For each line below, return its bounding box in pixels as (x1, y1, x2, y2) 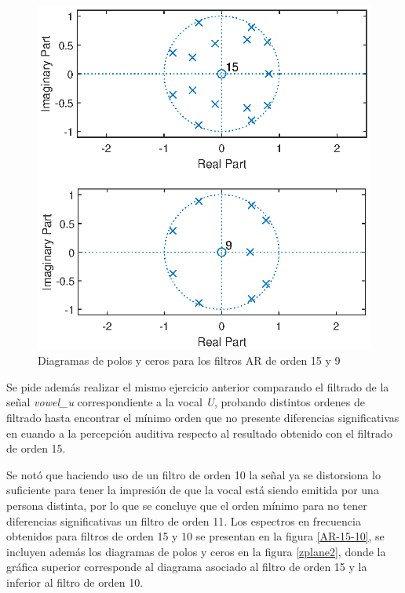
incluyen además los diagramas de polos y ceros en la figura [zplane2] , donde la (6, 543, 386, 559)
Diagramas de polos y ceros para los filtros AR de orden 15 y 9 (38, 352, 341, 369)
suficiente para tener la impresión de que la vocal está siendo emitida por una (6, 482, 379, 498)
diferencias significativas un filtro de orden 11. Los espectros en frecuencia (6, 512, 361, 529)
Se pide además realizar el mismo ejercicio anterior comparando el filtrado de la (6, 378, 389, 395)
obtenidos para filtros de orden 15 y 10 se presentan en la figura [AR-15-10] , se (6, 528, 385, 544)
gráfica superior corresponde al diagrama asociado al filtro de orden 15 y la (6, 558, 367, 575)
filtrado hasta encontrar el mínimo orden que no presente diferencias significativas (6, 409, 400, 426)
